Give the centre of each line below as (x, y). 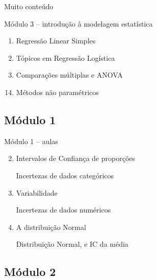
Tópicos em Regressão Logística (66, 57)
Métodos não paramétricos (57, 92)
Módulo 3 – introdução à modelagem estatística (78, 23)
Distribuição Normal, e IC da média (72, 244)
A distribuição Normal (51, 227)
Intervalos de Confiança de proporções (76, 158)
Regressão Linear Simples (56, 41)
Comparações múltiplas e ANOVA (69, 75)
